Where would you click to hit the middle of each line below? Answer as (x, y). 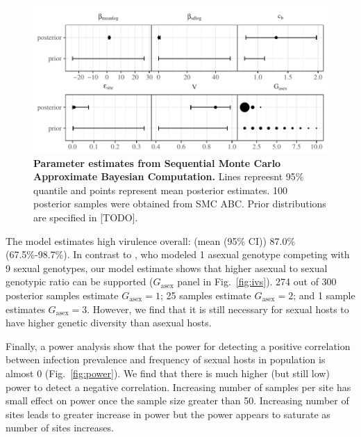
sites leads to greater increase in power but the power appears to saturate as (168, 414)
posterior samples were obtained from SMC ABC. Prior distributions (180, 204)
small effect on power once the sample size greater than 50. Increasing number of (177, 400)
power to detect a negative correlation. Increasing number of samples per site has (178, 387)
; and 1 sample (324, 295)
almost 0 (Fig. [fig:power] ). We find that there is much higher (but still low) (168, 373)
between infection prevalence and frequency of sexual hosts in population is (166, 359)
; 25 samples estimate (205, 295)
